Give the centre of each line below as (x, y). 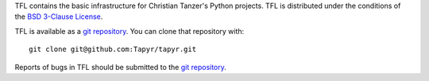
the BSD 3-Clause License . (59, 17)
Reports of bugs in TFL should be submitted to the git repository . (120, 67)
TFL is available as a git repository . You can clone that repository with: (129, 31)
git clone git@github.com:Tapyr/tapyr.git (113, 50)
